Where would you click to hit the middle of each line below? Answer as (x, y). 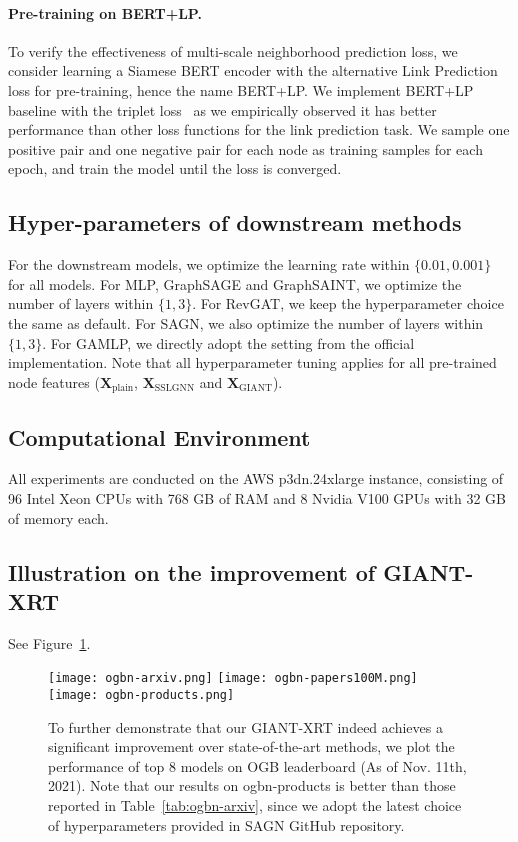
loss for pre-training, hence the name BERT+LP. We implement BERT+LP (241, 89)
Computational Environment (159, 436)
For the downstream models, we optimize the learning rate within (209, 264)
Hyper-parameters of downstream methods (235, 222)
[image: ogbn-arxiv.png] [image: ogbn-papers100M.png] (233, 678)
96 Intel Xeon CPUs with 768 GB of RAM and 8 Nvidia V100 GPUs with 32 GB (257, 497)
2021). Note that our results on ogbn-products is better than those (252, 785)
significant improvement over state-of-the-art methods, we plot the (251, 746)
